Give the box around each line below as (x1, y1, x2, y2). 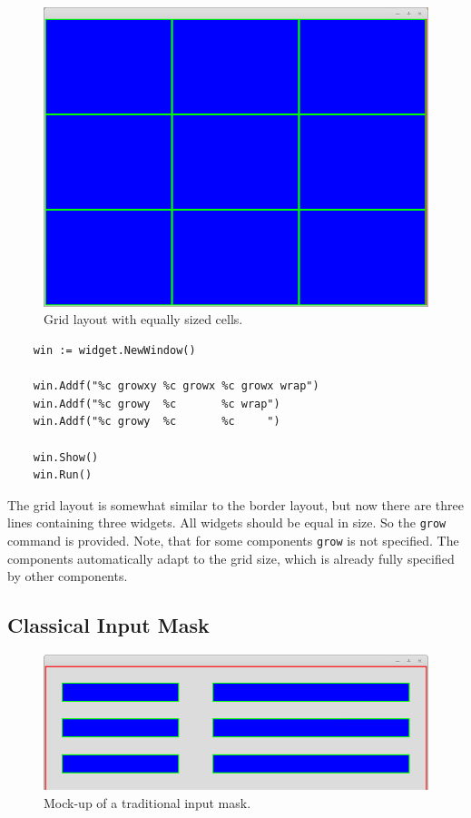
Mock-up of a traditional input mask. (44, 793, 251, 813)
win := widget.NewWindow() (33, 344, 196, 358)
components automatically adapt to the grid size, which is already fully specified (7, 548, 455, 567)
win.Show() (33, 450, 99, 464)
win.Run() (33, 468, 93, 482)
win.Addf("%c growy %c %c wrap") (33, 397, 280, 410)
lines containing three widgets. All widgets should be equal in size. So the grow (7, 513, 446, 532)
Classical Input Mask (7, 611, 210, 639)
